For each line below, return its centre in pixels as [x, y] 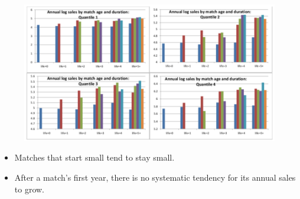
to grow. [30, 189]
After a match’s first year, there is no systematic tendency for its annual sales [155, 177]
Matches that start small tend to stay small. [94, 157]
